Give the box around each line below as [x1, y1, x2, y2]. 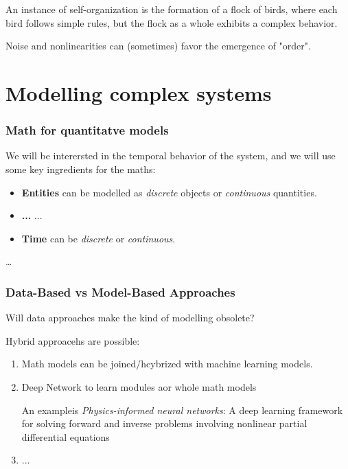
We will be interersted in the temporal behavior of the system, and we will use [5, 148, 336, 163]
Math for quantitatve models [5, 122, 169, 139]
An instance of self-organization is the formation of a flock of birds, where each [5, 2, 338, 16]
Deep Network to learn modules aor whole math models [21, 379, 257, 393]
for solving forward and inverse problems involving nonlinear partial [21, 416, 308, 431]
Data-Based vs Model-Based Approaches [5, 283, 235, 300]
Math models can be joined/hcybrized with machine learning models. [21, 356, 313, 371]
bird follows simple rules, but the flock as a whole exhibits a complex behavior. [5, 15, 338, 30]
